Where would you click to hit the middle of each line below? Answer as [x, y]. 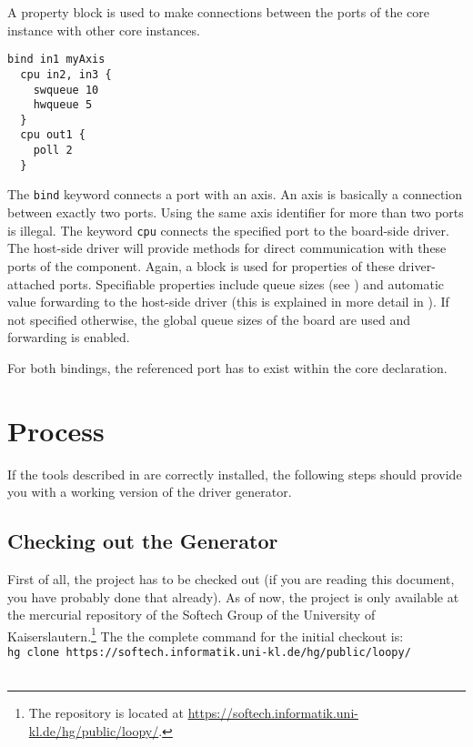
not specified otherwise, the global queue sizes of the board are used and [209, 319]
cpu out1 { [53, 135]
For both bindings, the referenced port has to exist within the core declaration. [227, 367]
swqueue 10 [66, 90]
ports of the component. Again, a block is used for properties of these [201, 265]
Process [56, 430]
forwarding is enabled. [69, 337]
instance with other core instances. [104, 30]
